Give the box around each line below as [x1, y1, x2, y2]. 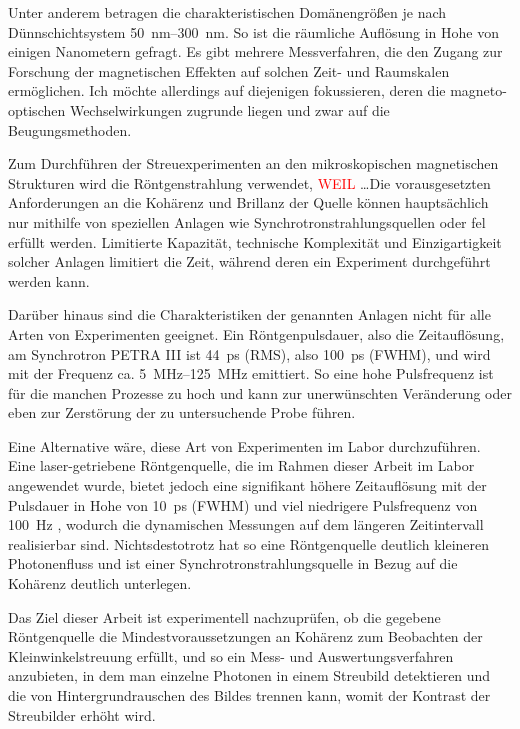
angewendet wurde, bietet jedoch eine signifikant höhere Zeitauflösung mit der [8, 475, 487, 496]
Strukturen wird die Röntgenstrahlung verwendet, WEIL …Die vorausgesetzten [8, 172, 491, 193]
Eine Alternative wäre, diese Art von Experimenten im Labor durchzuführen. [8, 435, 481, 456]
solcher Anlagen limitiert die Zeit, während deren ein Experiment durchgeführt [8, 251, 491, 272]
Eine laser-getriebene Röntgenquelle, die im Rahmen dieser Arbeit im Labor [8, 455, 475, 476]
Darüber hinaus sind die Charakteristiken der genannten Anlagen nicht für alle [8, 304, 491, 325]
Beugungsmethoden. [8, 119, 132, 140]
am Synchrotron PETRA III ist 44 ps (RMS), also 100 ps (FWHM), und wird [8, 343, 491, 364]
